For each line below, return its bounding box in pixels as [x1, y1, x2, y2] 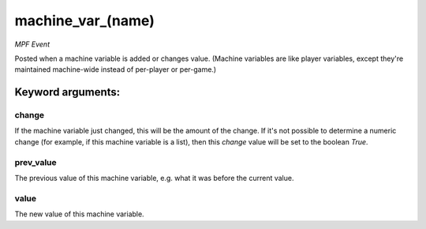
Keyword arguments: [14, 85, 121, 99]
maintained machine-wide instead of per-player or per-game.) [14, 65, 217, 74]
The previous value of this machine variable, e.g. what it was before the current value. [14, 174, 294, 183]
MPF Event [14, 39, 50, 49]
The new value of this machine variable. [14, 209, 145, 219]
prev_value [14, 156, 57, 167]
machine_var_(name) [14, 12, 155, 29]
